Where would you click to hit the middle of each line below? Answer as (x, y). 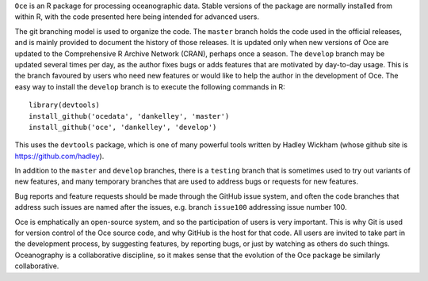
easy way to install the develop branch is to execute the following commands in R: (150, 86)
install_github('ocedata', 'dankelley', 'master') (129, 116)
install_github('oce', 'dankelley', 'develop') (123, 127)
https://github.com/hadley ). (59, 156)
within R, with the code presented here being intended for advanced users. (137, 17)
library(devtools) (65, 105)
